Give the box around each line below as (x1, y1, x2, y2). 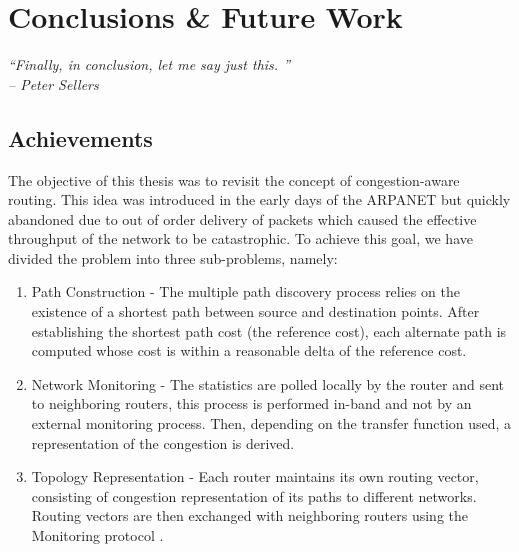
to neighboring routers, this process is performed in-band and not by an (31, 393, 472, 414)
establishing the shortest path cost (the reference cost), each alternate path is (31, 320, 507, 341)
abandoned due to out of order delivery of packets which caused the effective (8, 208, 477, 229)
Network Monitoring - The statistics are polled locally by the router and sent (31, 373, 505, 394)
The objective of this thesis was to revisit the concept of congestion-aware (8, 169, 460, 190)
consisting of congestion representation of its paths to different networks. (31, 485, 477, 506)
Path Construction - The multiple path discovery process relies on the (31, 281, 460, 302)
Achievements (8, 122, 153, 153)
